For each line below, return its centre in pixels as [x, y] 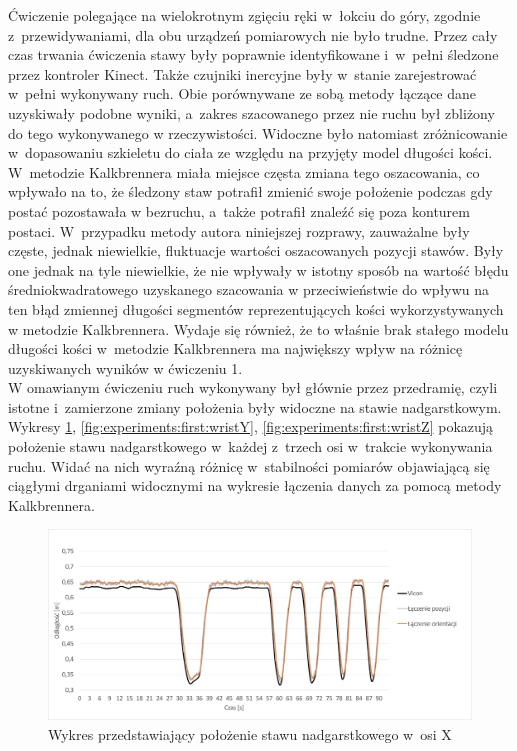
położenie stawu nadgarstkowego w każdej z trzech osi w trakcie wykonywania [250, 446]
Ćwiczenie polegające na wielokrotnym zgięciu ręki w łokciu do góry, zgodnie [244, 15]
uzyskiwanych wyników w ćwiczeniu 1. [125, 367]
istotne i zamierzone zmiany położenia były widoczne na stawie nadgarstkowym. [255, 406]
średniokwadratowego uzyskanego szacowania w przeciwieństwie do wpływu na [249, 289]
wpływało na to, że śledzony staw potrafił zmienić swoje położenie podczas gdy [250, 191]
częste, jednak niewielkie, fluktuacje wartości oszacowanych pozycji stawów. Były [256, 250]
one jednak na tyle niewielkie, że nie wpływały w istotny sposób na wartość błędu [258, 269]
